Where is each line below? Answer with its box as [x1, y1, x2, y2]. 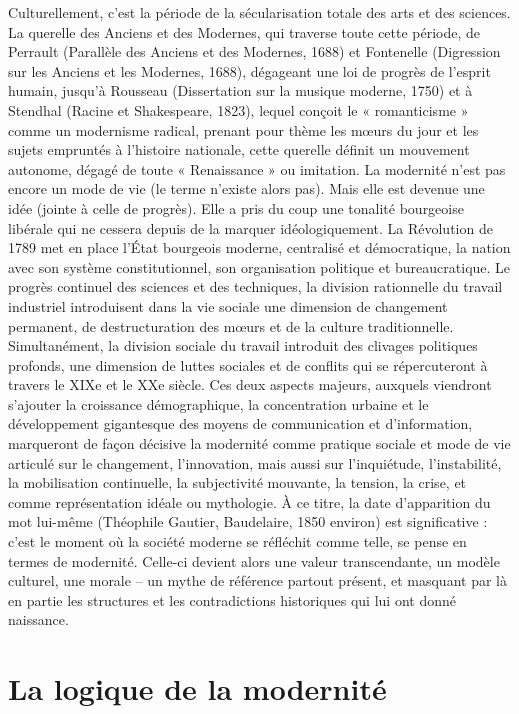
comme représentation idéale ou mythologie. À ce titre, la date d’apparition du [8, 491, 491, 512]
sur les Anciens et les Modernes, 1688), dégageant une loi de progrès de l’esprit [8, 60, 491, 81]
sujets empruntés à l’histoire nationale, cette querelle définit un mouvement [8, 139, 470, 160]
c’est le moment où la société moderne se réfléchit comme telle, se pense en [8, 531, 467, 552]
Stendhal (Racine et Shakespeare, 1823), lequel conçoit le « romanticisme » [8, 99, 469, 120]
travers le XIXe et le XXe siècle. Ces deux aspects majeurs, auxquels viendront [8, 374, 492, 395]
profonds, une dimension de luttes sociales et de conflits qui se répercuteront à [8, 354, 488, 375]
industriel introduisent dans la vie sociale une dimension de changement [8, 295, 448, 316]
